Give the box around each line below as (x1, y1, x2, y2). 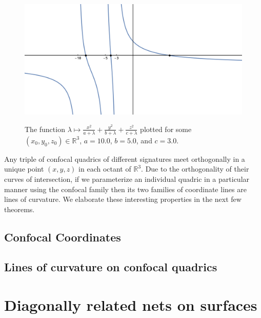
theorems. (4, 203, 35, 214)
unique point (4, 163, 44, 174)
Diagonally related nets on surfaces (4, 294, 257, 315)
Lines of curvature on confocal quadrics (4, 259, 217, 275)
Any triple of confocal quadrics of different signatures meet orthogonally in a (4, 153, 245, 164)
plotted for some (140, 123, 192, 134)
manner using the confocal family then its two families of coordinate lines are (4, 183, 247, 194)
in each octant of (78, 163, 131, 174)
